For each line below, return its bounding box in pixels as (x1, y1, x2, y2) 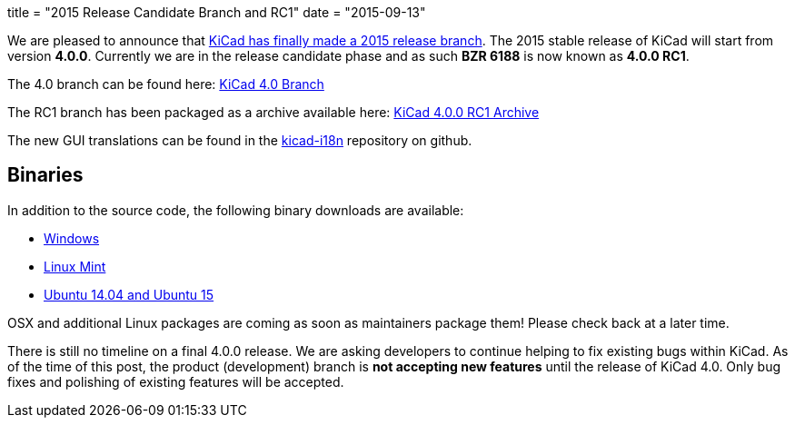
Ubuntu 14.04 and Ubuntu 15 (44, 286, 214, 302)
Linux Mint (44, 258, 106, 274)
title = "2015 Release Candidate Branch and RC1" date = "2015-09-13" (7, 5, 426, 20)
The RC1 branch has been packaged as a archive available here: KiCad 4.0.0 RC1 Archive (7, 104, 540, 120)
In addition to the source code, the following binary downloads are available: (7, 202, 464, 218)
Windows (44, 230, 100, 246)
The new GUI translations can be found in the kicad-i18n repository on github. (7, 133, 472, 148)
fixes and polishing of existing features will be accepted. (7, 373, 344, 390)
